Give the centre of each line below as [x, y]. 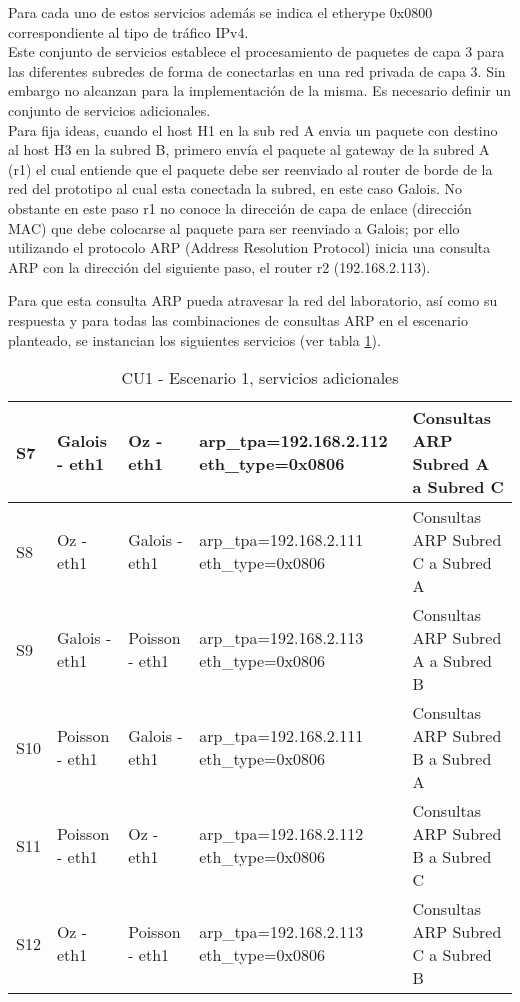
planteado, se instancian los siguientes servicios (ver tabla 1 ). [194, 339]
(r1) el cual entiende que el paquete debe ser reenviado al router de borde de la [250, 168]
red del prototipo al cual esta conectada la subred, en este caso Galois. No [235, 188]
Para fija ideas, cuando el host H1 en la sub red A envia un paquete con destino [253, 129]
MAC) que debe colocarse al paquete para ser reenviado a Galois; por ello [234, 227]
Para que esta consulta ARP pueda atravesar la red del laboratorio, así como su [253, 300]
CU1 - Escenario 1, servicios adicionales [260, 378]
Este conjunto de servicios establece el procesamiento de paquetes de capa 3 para [256, 51]
